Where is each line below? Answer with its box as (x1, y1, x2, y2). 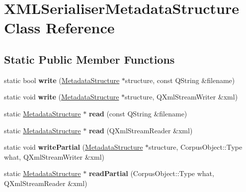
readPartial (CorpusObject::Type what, (88, 168, 214, 179)
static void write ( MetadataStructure (4, 92, 119, 102)
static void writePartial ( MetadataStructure (4, 142, 143, 152)
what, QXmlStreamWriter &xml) (4, 151, 104, 162)
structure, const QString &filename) (125, 75, 235, 85)
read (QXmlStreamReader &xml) (88, 125, 193, 135)
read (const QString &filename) (88, 108, 187, 118)
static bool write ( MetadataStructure (4, 75, 120, 85)
